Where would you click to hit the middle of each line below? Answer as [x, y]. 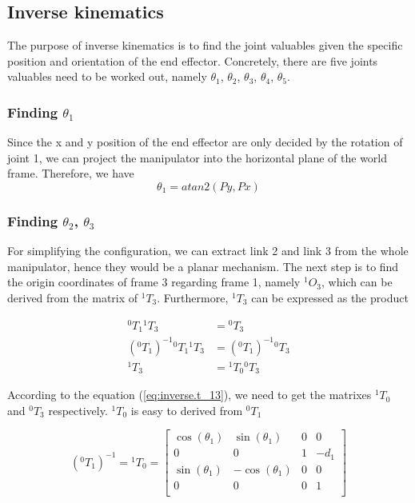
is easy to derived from [187, 410]
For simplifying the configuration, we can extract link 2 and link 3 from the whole [208, 251]
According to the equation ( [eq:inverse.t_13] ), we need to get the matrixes [190, 395]
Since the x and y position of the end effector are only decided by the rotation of [205, 142]
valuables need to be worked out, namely [107, 76]
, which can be [357, 282]
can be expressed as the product [330, 297]
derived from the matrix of [73, 297]
